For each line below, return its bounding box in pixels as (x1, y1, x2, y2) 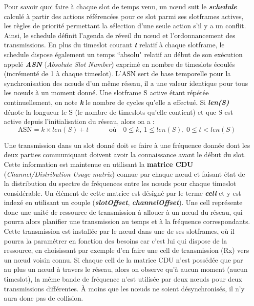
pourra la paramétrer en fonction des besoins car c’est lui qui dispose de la (4, 235, 227, 245)
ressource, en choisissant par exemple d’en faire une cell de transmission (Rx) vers (4, 245, 249, 255)
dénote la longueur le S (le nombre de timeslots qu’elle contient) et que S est (4, 106, 233, 117)
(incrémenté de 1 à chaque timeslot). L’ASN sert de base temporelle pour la (4, 68, 231, 79)
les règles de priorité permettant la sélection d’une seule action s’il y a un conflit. (4, 20, 246, 31)
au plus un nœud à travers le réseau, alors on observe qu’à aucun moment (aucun (4, 264, 248, 274)
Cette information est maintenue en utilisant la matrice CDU (4, 159, 193, 169)
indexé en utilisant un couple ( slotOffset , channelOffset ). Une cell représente (4, 197, 243, 207)
